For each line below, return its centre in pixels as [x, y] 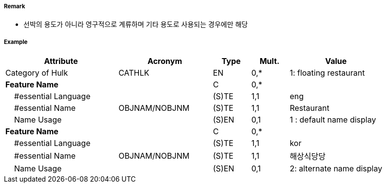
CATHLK [134, 73]
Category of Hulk [37, 73]
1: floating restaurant [327, 73]
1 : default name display [333, 120]
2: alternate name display [336, 169]
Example [16, 42]
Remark [15, 6]
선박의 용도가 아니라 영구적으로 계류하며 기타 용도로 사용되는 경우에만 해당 [136, 24]
